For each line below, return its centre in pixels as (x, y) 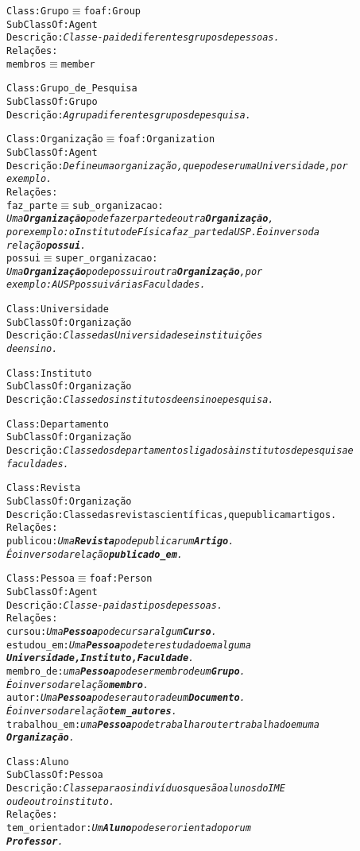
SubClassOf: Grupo (52, 101)
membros (27, 64)
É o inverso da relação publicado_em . (95, 554)
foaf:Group (112, 11)
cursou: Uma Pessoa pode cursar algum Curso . (112, 631)
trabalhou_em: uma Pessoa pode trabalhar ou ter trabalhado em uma (163, 724)
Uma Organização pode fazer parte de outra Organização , (140, 219)
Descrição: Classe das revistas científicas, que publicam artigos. (172, 514)
